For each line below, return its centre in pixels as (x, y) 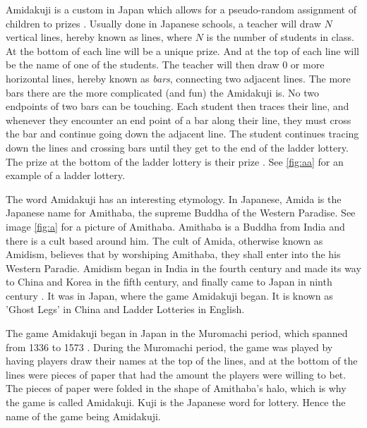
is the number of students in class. (280, 37)
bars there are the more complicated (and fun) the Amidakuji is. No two (163, 92)
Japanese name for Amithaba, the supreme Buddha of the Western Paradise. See (181, 213)
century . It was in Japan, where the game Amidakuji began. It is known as (169, 295)
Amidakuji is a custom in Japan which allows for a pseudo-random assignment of (181, 9)
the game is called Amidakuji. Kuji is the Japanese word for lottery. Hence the (176, 402)
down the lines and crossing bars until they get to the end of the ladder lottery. (177, 147)
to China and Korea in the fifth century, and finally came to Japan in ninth (169, 282)
